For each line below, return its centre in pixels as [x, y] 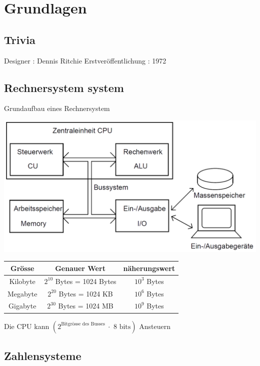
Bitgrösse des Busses [83, 324]
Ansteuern [155, 326]
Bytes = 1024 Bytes [86, 281]
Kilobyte [22, 281]
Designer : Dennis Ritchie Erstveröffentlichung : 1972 [85, 60]
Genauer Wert [80, 268]
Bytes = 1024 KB [86, 293]
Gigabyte [22, 306]
